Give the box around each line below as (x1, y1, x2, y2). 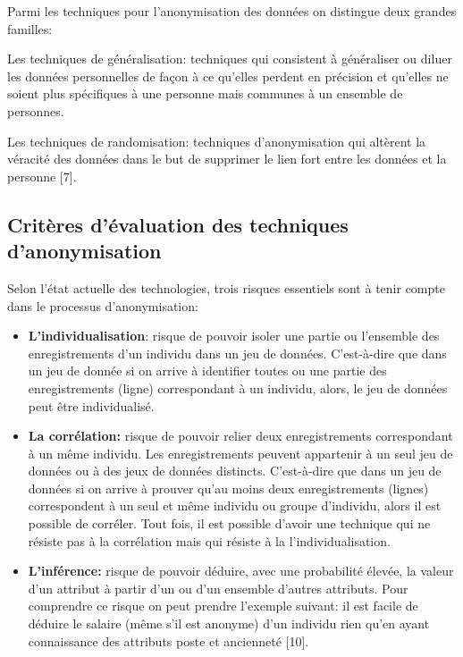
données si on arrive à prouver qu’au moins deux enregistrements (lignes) (28, 478, 429, 497)
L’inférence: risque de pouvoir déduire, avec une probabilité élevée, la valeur (28, 561, 454, 580)
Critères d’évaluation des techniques (7, 210, 349, 238)
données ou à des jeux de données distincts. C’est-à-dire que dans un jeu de (28, 461, 442, 480)
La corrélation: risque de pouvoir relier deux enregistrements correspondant (28, 426, 453, 445)
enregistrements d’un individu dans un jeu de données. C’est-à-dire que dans (28, 343, 447, 362)
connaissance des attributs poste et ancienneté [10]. (28, 631, 309, 650)
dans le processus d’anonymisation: (7, 296, 198, 315)
